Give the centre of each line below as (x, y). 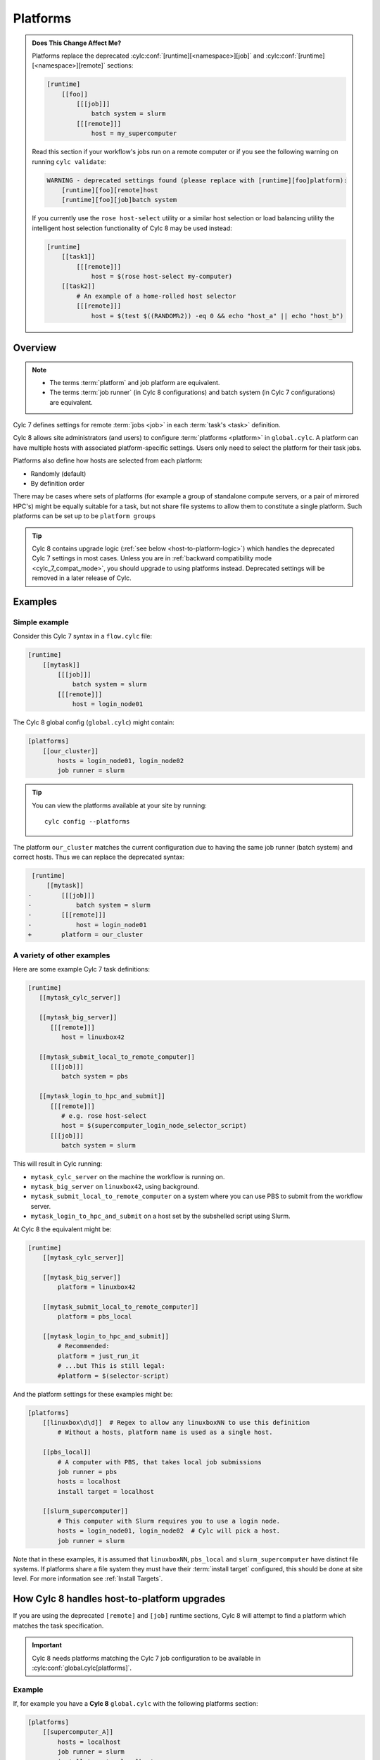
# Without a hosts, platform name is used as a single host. (165, 1432)
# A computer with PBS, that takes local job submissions (159, 1462)
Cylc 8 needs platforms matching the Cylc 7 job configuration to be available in (146, 1658)
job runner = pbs (87, 1472)
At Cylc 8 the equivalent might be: (62, 1229)
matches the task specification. (58, 1626)
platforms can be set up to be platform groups (84, 516)
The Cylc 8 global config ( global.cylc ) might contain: (94, 722)
